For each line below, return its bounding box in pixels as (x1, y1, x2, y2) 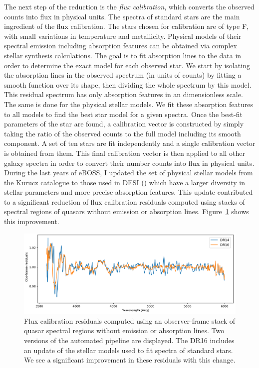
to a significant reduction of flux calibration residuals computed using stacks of (4, 196, 245, 207)
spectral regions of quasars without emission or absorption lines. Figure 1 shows (4, 206, 249, 217)
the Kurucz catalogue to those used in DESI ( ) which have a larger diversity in (4, 177, 245, 187)
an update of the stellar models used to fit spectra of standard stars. (24, 345, 233, 355)
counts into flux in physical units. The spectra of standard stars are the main (4, 11, 240, 21)
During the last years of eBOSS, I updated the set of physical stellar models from (4, 167, 253, 178)
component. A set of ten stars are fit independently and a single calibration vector (4, 138, 256, 148)
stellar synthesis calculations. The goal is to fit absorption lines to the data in (4, 50, 242, 60)
